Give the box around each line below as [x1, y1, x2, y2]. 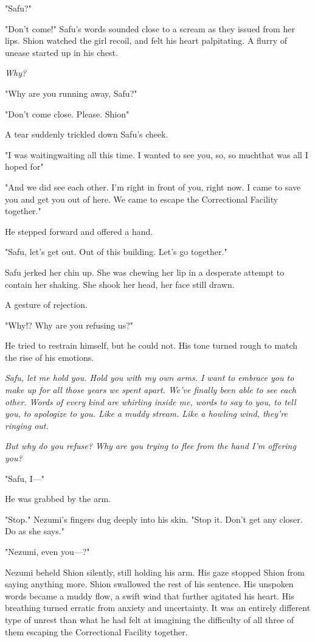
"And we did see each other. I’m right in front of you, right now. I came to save [5, 180, 301, 193]
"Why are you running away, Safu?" [5, 86, 137, 99]
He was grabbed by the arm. [5, 492, 111, 505]
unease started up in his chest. [5, 46, 118, 58]
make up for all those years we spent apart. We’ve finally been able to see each [5, 383, 297, 396]
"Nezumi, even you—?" [5, 545, 90, 557]
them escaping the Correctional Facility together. [5, 625, 188, 638]
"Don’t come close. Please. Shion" [5, 107, 130, 120]
